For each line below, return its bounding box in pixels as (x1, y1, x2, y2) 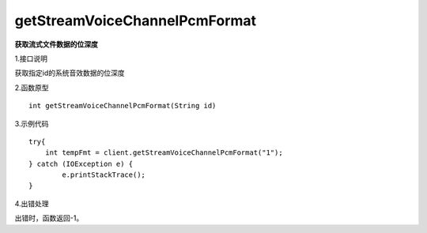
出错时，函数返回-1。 (14, 213, 84, 223)
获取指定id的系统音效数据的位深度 (14, 68, 125, 78)
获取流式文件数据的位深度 (14, 39, 98, 49)
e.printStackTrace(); (62, 171, 146, 179)
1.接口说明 (14, 54, 47, 63)
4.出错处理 (14, 198, 49, 209)
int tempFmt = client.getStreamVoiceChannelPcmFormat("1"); (44, 148, 284, 157)
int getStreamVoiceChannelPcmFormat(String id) (28, 101, 217, 111)
